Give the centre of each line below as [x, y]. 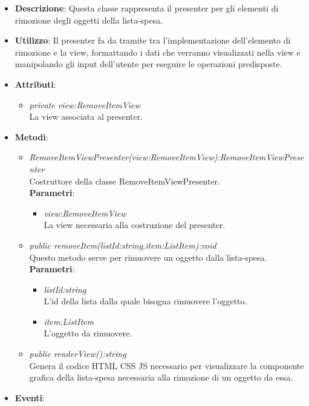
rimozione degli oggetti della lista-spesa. [89, 20]
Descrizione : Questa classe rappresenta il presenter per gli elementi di [147, 8]
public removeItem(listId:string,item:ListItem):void [123, 245]
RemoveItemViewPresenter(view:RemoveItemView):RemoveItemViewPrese [167, 157]
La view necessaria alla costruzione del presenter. [135, 225]
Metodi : [31, 136]
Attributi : [35, 84]
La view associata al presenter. [86, 116]
